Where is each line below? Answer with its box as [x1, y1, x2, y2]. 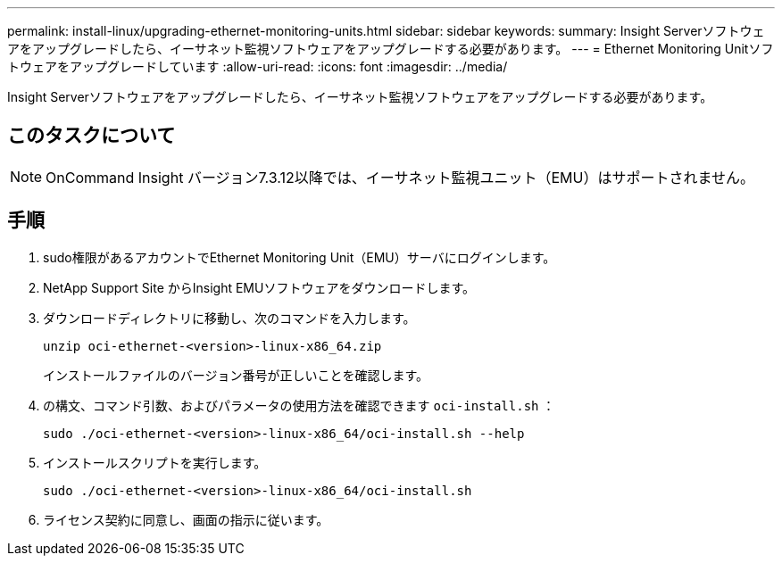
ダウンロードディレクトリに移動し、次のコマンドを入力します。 [43, 310, 416, 326]
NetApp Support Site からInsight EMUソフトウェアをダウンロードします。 [43, 279, 476, 295]
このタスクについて [7, 124, 176, 147]
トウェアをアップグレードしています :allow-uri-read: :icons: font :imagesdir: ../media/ [7, 59, 508, 74]
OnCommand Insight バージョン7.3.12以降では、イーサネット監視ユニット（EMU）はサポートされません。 [46, 168, 754, 186]
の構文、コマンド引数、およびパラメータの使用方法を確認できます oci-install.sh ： [43, 397, 555, 413]
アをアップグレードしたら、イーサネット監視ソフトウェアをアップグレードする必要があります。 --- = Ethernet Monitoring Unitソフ [7, 41, 774, 56]
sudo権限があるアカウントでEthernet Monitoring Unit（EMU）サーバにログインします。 [43, 249, 556, 265]
